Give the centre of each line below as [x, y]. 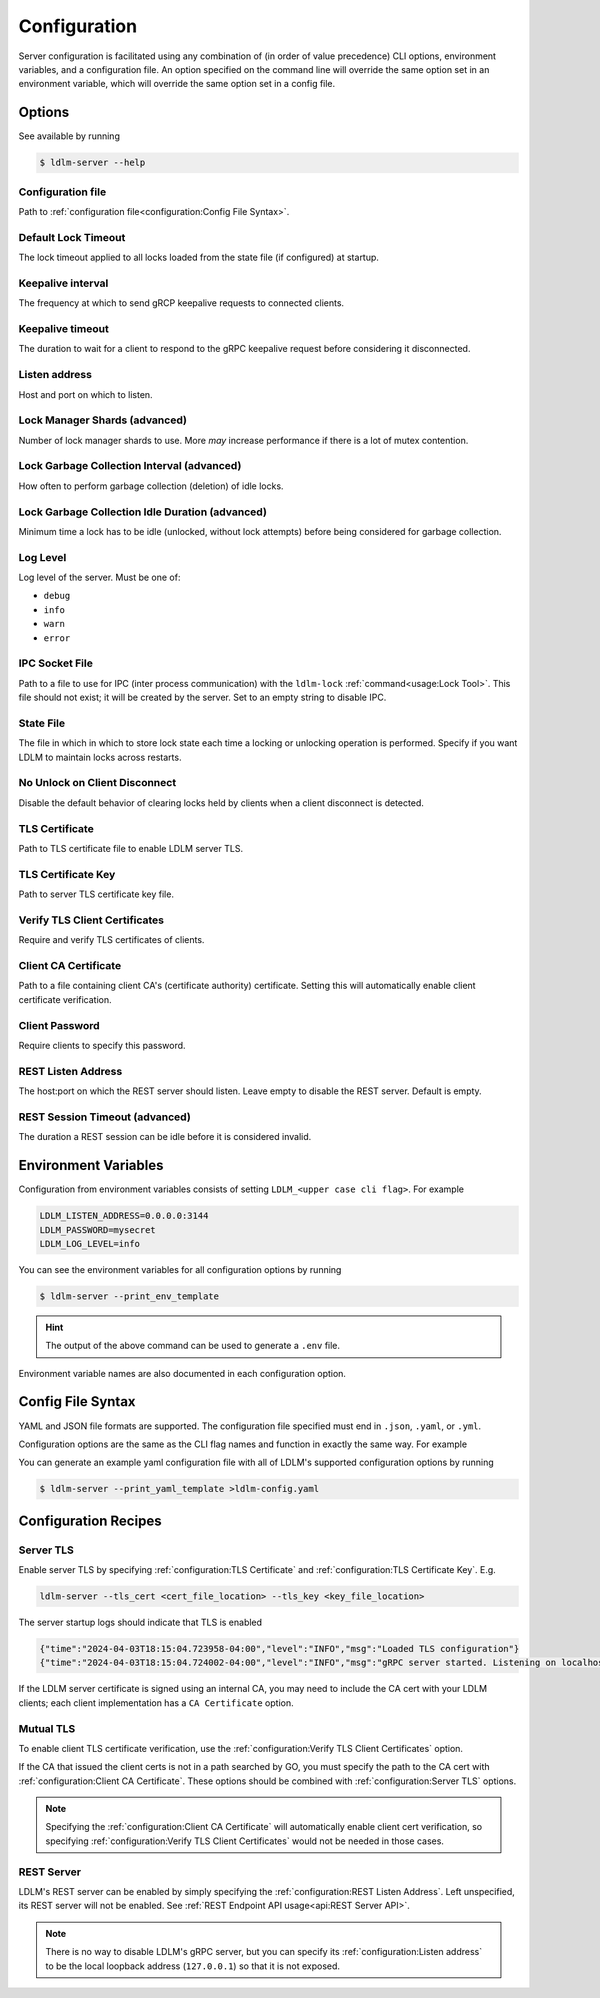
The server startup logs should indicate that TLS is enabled [140, 1622]
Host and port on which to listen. [86, 394]
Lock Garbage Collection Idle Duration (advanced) [142, 512]
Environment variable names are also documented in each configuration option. [182, 1373]
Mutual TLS [47, 1728]
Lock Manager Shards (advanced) [102, 420]
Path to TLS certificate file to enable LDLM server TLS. [131, 848]
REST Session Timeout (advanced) [105, 1117]
